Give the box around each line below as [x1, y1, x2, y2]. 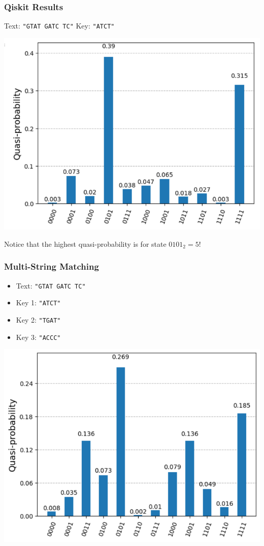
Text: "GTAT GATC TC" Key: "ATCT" [4, 20, 115, 31]
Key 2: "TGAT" [16, 314, 61, 325]
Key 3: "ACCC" [16, 331, 61, 342]
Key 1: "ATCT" [16, 297, 61, 308]
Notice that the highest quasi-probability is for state [4, 238, 167, 249]
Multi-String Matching [4, 260, 99, 273]
